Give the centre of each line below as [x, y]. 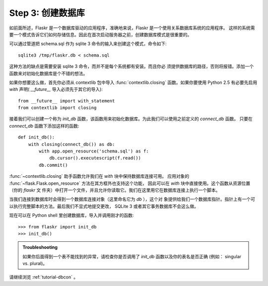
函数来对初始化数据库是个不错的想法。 [48, 73]
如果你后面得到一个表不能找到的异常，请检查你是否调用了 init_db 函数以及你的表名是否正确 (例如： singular [132, 256]
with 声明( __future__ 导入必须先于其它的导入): [56, 89]
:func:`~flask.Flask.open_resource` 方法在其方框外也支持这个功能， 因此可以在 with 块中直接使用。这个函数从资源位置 [130, 183]
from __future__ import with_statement [67, 101]
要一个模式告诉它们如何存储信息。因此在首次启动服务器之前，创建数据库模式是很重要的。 [100, 34]
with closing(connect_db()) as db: [71, 144]
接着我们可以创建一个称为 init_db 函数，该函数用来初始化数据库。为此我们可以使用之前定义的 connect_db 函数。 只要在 [131, 119]
